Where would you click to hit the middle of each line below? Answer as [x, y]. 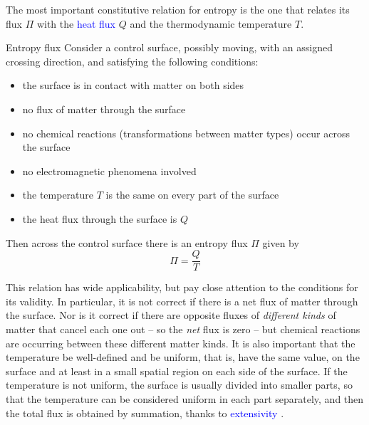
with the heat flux [76, 23]
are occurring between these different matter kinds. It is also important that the [181, 343]
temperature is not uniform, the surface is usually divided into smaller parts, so [179, 385]
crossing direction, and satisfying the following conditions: [132, 61]
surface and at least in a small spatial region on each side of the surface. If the [177, 371]
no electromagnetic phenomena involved [109, 170]
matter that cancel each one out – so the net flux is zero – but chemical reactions [183, 329]
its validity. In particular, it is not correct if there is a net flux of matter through [182, 301]
